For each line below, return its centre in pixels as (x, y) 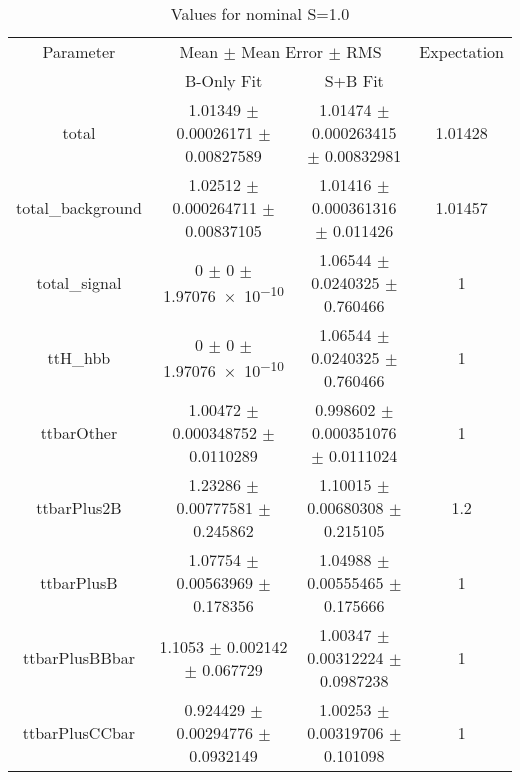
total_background (79, 207)
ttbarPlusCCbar (79, 732)
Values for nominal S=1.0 (260, 13)
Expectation (461, 51)
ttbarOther (79, 432)
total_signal (79, 282)
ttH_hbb (79, 357)
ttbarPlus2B (79, 507)
